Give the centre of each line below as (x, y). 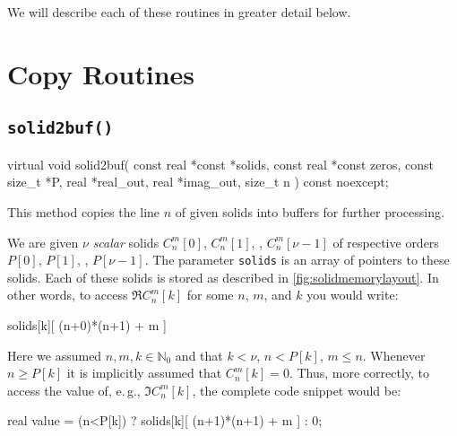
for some (210, 295)
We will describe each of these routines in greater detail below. (179, 12)
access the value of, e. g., (74, 390)
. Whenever (394, 355)
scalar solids (126, 242)
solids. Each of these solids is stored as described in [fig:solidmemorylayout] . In (223, 277)
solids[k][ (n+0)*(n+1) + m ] (87, 324)
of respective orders (386, 242)
